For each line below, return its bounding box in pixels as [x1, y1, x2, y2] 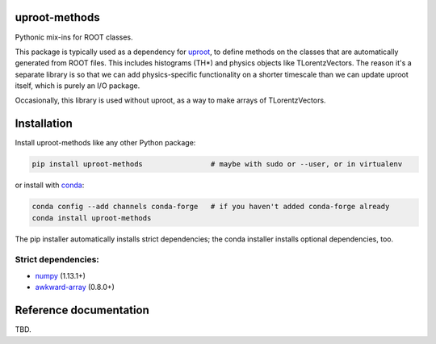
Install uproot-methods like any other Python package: [15, 138, 196, 148]
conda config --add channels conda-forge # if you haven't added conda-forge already [31, 202, 390, 212]
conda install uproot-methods [31, 213, 152, 222]
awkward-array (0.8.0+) [35, 283, 115, 292]
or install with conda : [15, 180, 85, 190]
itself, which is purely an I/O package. [15, 81, 140, 90]
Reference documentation [15, 304, 149, 317]
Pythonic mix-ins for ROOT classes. [15, 32, 133, 42]
